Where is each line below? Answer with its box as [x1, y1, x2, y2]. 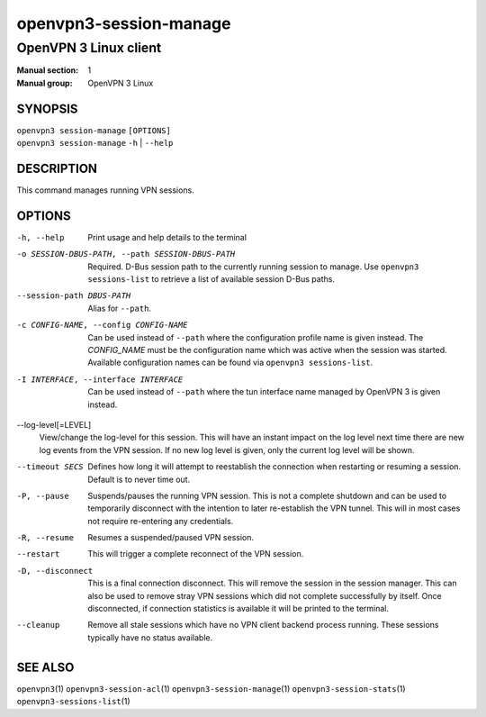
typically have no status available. [87, 631, 213, 643]
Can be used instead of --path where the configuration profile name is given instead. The [87, 331, 424, 342]
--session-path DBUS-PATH [16, 291, 131, 301]
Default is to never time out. [87, 474, 191, 485]
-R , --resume [16, 532, 75, 543]
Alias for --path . [87, 303, 152, 313]
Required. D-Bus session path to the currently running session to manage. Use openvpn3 [87, 261, 419, 272]
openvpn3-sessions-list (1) [16, 696, 130, 707]
